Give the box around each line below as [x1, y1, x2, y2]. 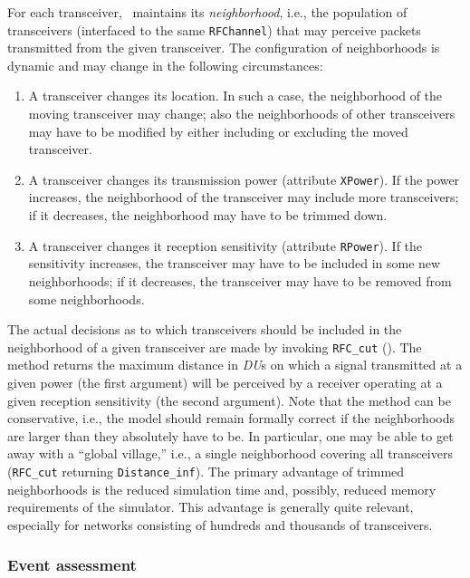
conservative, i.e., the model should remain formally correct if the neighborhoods [7, 409, 455, 428]
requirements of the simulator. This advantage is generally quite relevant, [7, 497, 414, 516]
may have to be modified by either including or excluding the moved [28, 121, 408, 140]
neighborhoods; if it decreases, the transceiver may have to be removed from [28, 271, 452, 290]
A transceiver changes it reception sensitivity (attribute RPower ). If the [28, 236, 423, 255]
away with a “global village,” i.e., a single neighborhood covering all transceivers [7, 444, 453, 463]
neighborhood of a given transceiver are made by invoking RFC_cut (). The [7, 337, 422, 356]
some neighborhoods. [28, 289, 145, 308]
